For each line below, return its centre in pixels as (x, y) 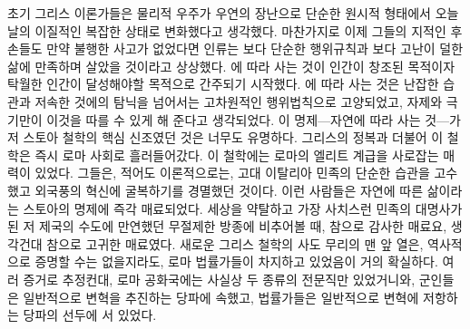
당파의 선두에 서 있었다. (90, 315)
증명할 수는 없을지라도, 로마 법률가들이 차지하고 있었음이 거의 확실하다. (236, 261)
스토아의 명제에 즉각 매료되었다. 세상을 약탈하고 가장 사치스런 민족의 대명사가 (243, 208)
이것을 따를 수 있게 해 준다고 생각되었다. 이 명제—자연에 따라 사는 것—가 (254, 119)
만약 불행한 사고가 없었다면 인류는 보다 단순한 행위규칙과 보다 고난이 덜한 (255, 48)
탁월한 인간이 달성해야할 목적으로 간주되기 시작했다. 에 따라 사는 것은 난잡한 (223, 84)
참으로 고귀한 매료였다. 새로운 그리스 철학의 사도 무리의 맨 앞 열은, (235, 243)
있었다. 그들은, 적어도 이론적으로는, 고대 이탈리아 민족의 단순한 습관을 (232, 173)
